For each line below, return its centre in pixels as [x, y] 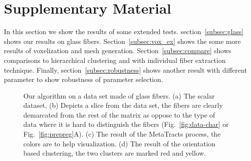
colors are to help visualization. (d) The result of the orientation [119, 143]
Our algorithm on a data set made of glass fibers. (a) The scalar [119, 95]
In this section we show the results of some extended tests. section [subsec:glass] [124, 31]
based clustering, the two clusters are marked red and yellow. [115, 153]
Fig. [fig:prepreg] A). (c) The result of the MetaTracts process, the [122, 134]
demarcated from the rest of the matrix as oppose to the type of [119, 114]
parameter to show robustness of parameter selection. [84, 79]
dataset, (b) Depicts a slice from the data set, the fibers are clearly [123, 105]
